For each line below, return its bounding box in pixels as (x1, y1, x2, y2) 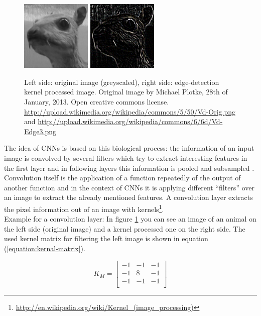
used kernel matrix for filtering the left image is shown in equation (4, 233, 208, 244)
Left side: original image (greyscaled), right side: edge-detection (24, 76, 219, 87)
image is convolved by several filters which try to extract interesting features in (4, 152, 247, 163)
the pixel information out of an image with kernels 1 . (4, 202, 164, 214)
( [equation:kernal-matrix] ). (4, 243, 85, 253)
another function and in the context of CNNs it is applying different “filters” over (4, 182, 254, 192)
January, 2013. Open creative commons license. (24, 96, 169, 107)
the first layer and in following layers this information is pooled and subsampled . (4, 162, 254, 173)
